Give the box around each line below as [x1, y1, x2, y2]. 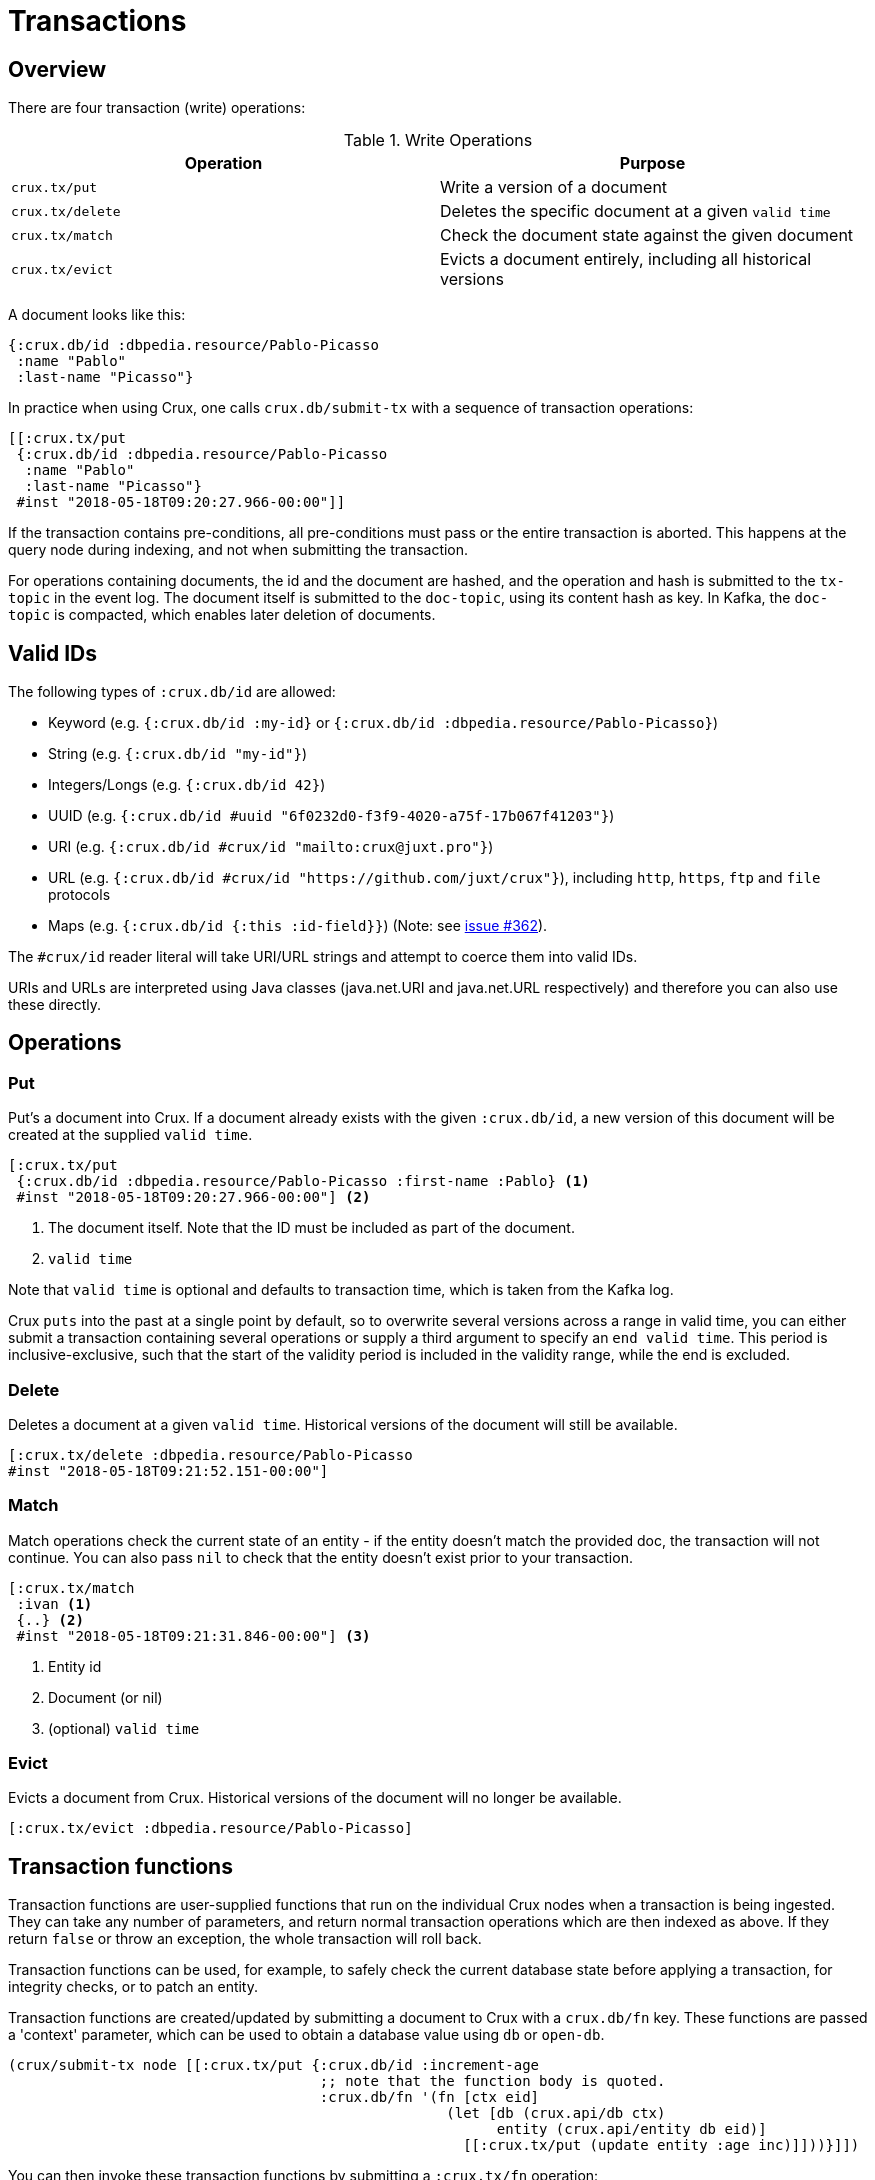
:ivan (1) [16, 1595, 93, 1612]
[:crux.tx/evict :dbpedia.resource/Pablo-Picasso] [8, 1820, 413, 1837]
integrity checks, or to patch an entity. [8, 1978, 259, 1996]
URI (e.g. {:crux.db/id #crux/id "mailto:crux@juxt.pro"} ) [48, 838, 494, 856]
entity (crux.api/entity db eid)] [496, 2121, 767, 2138]
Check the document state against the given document [440, 225, 854, 246]
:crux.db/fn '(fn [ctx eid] [319, 2089, 540, 2106]
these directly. [8, 996, 101, 1014]
